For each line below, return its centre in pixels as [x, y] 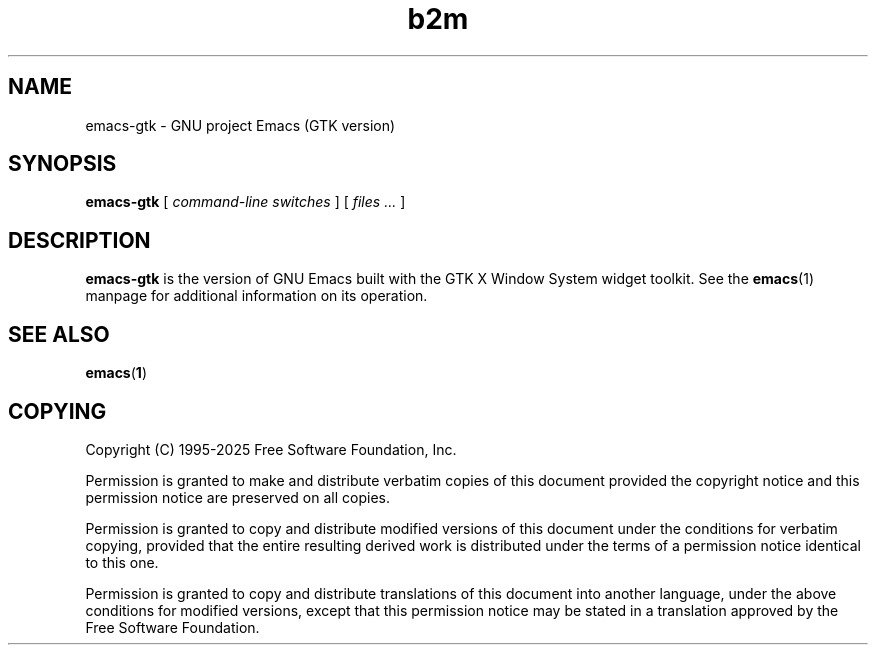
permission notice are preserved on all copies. [237, 497]
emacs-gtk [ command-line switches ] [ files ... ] [245, 202]
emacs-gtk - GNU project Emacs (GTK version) [240, 125]
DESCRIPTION [79, 240]
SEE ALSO [59, 334]
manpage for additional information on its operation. [256, 296]
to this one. [122, 562]
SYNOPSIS [62, 164]
